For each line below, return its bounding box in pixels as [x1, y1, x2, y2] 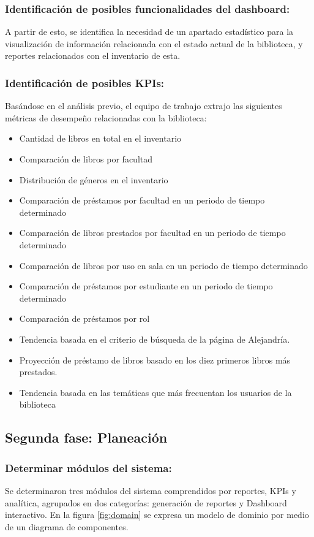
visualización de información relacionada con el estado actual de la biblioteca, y [5, 37, 303, 50]
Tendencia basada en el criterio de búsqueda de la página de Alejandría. [19, 332, 290, 345]
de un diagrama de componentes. [5, 520, 129, 533]
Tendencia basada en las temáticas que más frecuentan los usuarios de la [19, 386, 292, 398]
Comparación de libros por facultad [19, 153, 153, 165]
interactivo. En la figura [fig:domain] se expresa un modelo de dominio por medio [5, 508, 309, 521]
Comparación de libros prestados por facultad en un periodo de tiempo [19, 226, 286, 239]
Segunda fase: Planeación [5, 428, 168, 447]
